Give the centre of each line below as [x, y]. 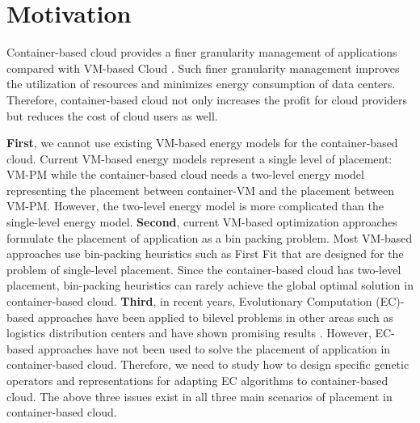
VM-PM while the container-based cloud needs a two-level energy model [185, 174]
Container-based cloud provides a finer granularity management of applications [202, 52]
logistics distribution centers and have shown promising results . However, [189, 333]
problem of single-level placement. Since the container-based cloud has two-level [204, 269]
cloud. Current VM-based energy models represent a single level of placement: [199, 158]
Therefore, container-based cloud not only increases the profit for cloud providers [207, 99]
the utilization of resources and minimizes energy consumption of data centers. [201, 84]
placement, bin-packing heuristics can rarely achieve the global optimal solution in [210, 285]
